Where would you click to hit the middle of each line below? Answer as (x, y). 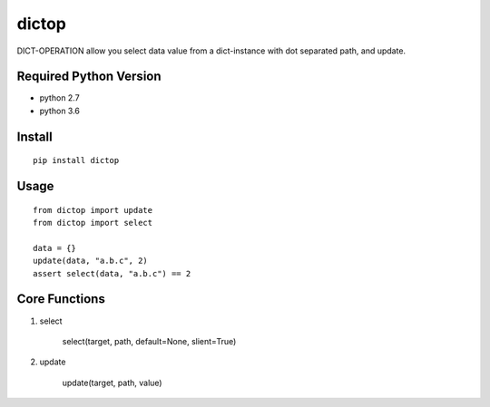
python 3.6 (60, 111)
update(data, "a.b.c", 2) (91, 261)
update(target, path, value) (112, 383)
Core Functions (61, 299)
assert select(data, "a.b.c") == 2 (112, 273)
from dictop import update (93, 210)
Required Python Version (89, 77)
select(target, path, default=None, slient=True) (149, 341)
